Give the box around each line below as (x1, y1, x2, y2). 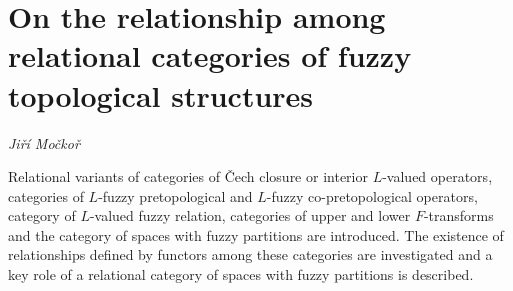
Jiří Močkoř (8, 132, 80, 153)
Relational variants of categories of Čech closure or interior (8, 166, 368, 187)
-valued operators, (382, 166, 493, 187)
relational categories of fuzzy (8, 35, 412, 76)
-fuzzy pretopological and (98, 185, 253, 206)
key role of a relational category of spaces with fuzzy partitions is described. (8, 264, 474, 285)
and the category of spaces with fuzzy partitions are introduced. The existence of (8, 224, 504, 245)
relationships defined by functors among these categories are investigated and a (8, 244, 493, 265)
